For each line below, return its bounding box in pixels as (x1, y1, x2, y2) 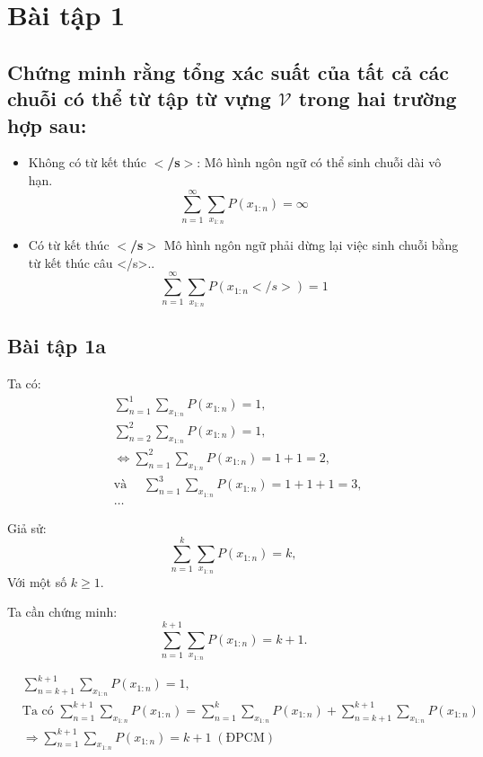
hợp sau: (7, 111, 87, 138)
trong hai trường (298, 85, 457, 112)
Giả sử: (7, 518, 47, 537)
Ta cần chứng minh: (7, 602, 118, 621)
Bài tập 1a (7, 332, 107, 360)
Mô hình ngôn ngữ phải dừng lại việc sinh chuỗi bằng (163, 236, 459, 254)
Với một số (7, 572, 67, 591)
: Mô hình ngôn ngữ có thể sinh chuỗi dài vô (197, 153, 442, 172)
